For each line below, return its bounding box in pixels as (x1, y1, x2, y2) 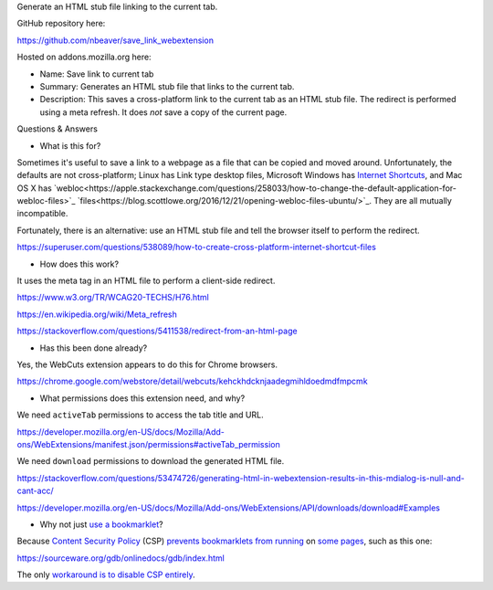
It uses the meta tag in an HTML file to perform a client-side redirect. (16, 275, 276, 287)
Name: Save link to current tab (39, 68, 154, 79)
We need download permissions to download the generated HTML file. (16, 456, 285, 467)
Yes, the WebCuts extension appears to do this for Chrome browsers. (16, 359, 278, 370)
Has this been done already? (39, 342, 148, 353)
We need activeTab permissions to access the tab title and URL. (16, 409, 264, 420)
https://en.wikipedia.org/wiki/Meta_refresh (16, 309, 177, 320)
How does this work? (39, 258, 119, 269)
